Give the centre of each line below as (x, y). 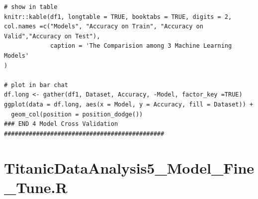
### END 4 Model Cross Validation (61, 124)
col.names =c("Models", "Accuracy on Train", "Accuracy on (104, 27)
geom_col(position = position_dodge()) (77, 114)
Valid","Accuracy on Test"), (52, 36)
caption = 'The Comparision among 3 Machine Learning (141, 46)
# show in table (31, 7)
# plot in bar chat (36, 85)
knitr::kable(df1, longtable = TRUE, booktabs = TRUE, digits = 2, (118, 17)
